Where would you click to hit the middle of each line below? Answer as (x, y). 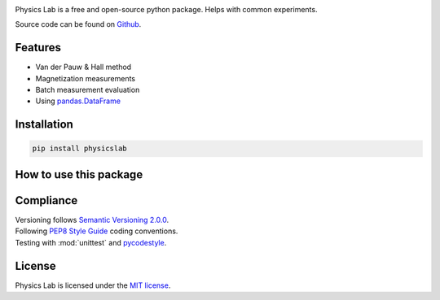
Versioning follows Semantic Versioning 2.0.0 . (92, 220)
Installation (44, 125)
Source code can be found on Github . (78, 24)
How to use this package (79, 174)
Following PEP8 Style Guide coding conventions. (97, 231)
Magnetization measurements (86, 78)
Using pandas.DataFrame (78, 101)
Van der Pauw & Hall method (84, 67)
